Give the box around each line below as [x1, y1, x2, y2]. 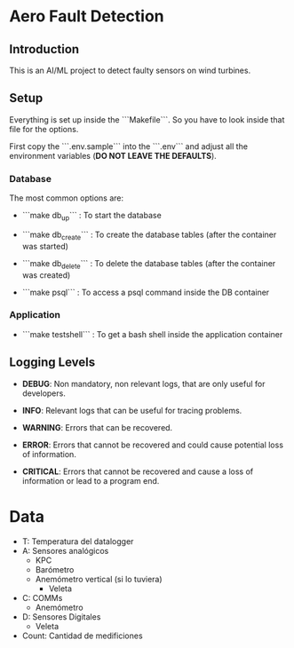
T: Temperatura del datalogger [21, 535, 134, 547]
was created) [21, 269, 71, 281]
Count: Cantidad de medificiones [21, 630, 144, 641]
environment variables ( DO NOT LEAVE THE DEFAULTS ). [9, 150, 218, 161]
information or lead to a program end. [21, 475, 160, 486]
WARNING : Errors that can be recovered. [21, 422, 173, 432]
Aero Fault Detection [9, 6, 164, 27]
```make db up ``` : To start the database [21, 210, 162, 223]
